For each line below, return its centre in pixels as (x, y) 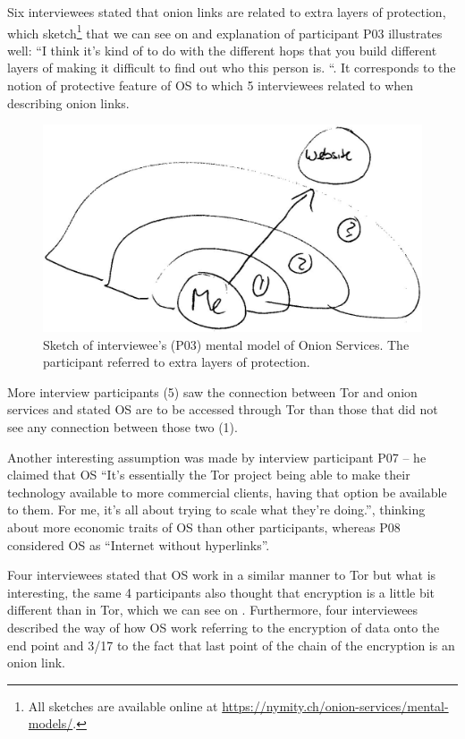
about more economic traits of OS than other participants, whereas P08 (204, 527)
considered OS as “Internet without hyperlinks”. (139, 544)
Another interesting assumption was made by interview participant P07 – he (217, 457)
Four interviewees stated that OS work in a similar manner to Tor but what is (222, 575)
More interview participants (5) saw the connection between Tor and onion (212, 391)
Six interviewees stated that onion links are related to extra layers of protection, (227, 12)
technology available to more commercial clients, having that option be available (227, 492)
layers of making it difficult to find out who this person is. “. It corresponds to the (232, 68)
